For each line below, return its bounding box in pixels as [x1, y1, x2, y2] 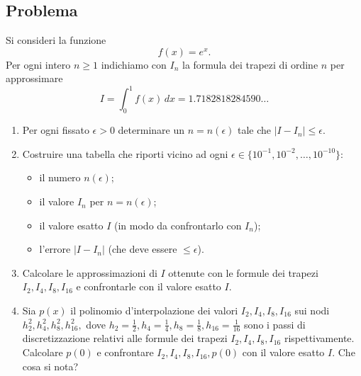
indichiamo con [101, 57, 167, 72]
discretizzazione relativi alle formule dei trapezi [22, 331, 228, 346]
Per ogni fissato [22, 123, 89, 137]
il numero [39, 170, 81, 185]
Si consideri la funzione [6, 33, 106, 47]
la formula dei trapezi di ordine [182, 57, 318, 72]
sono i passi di [244, 317, 306, 331]
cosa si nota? [22, 358, 79, 373]
